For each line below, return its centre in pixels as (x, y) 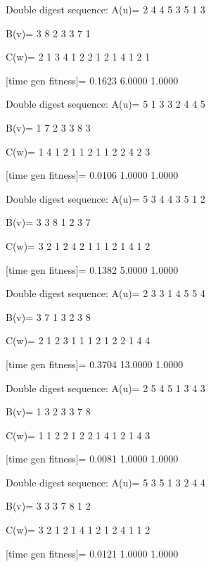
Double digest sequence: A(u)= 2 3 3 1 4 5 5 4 (105, 293)
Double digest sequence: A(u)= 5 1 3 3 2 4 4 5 (105, 104)
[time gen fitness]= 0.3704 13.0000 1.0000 (95, 364)
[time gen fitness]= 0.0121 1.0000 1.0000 (92, 553)
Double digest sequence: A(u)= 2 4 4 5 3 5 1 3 (105, 9)
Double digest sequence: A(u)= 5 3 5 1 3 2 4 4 (105, 482)
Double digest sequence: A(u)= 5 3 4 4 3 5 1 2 (105, 198)
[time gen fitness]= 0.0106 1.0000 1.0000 (92, 175)
